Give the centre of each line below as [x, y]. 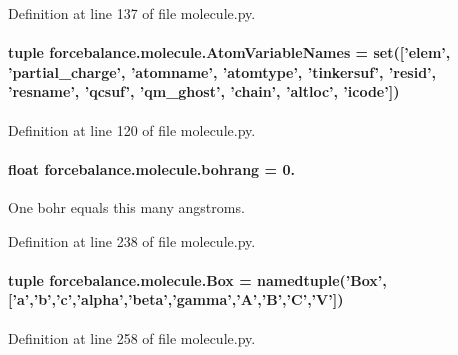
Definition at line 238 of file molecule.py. [132, 240]
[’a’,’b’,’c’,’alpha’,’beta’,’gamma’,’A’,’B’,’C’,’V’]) [176, 299]
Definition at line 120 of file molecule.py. [132, 129]
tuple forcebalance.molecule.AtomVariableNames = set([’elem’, [229, 52]
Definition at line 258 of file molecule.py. [132, 337]
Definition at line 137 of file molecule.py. [132, 13]
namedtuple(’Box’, [322, 279]
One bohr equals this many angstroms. [126, 206]
